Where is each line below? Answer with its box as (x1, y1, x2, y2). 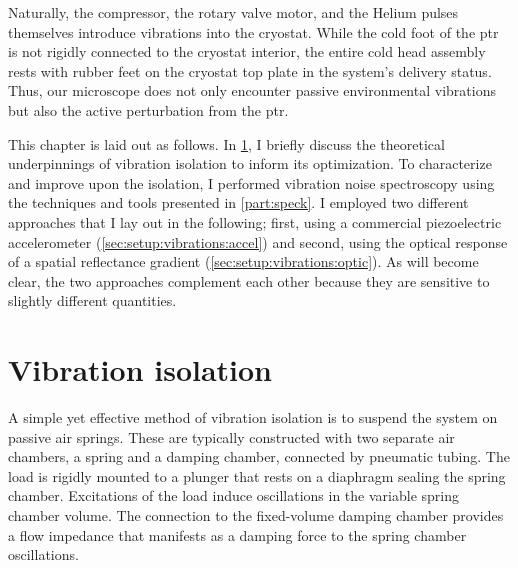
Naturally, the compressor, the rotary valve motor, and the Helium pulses (8, 2, 459, 22)
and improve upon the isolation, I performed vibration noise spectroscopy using (8, 172, 495, 193)
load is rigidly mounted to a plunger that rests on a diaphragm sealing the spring (8, 465, 506, 486)
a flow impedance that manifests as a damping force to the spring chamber (8, 524, 467, 545)
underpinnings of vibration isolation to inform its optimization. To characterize (8, 153, 492, 174)
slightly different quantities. (8, 290, 177, 311)
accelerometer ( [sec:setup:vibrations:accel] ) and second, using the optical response (8, 231, 508, 252)
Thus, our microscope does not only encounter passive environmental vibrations (8, 80, 496, 101)
